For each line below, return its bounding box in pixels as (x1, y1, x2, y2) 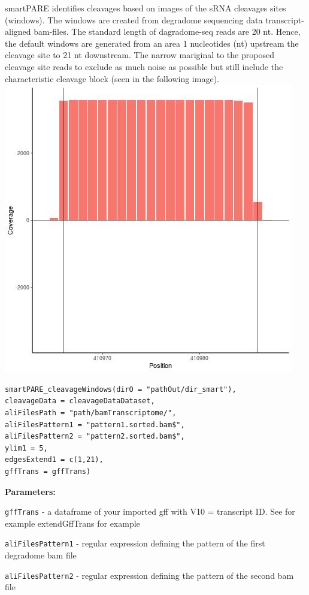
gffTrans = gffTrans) (5, 467, 91, 476)
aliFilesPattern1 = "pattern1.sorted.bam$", (5, 420, 185, 429)
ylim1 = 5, (5, 443, 48, 452)
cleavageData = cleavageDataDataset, (5, 397, 155, 406)
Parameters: (5, 485, 56, 497)
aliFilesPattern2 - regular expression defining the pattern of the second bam (5, 569, 294, 581)
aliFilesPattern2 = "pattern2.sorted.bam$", (5, 432, 185, 441)
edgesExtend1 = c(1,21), (5, 455, 104, 464)
